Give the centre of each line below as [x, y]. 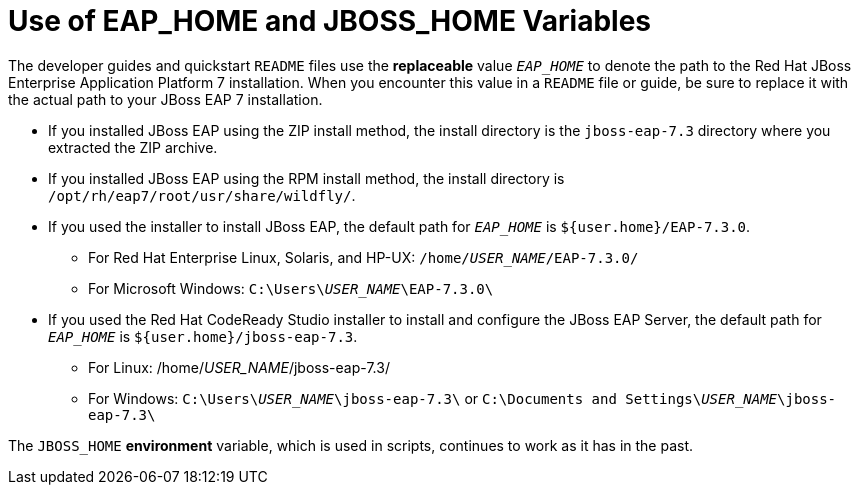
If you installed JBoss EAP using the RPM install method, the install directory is [306, 178]
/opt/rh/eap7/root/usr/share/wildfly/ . [202, 195]
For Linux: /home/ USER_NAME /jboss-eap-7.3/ [239, 367]
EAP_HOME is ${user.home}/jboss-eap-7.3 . [203, 336]
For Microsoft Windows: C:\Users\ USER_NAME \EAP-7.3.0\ [291, 288]
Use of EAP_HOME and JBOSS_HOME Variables [330, 21]
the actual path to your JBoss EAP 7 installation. [165, 99]
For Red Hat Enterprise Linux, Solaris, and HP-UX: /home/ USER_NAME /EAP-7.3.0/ [363, 257]
